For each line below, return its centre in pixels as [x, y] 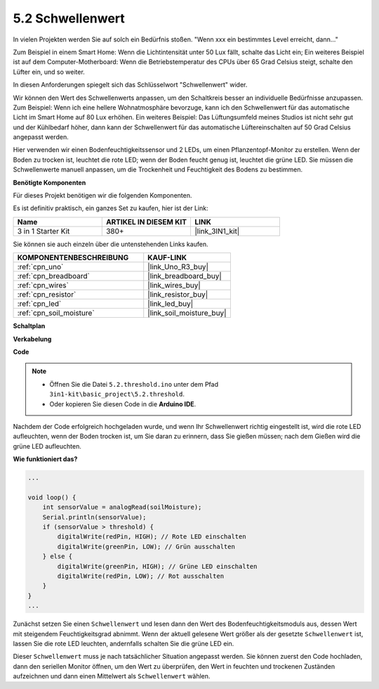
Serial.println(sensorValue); [94, 517]
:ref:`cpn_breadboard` [54, 276]
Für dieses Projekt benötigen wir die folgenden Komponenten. [102, 195]
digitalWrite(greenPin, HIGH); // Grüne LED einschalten [157, 566]
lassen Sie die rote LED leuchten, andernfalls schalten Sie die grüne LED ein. [124, 643]
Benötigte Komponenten [49, 182]
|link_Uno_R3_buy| [178, 267]
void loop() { [52, 497]
